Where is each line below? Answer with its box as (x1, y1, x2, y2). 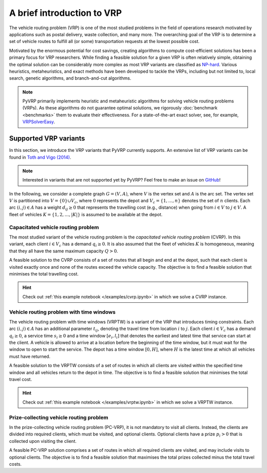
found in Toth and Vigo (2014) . (9, 154, 71, 160)
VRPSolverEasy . (22, 119, 55, 125)
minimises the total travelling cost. (9, 271, 79, 277)
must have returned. (9, 353, 50, 359)
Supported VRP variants (9, 134, 85, 143)
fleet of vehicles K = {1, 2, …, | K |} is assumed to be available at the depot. (9, 211, 163, 217)
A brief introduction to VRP (9, 7, 122, 18)
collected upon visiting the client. (9, 438, 77, 444)
